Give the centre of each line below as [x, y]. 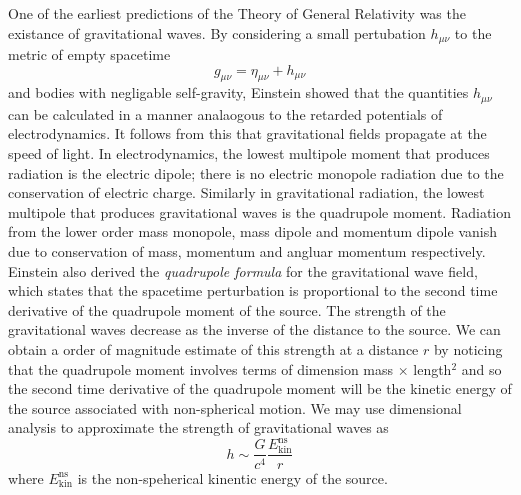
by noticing [468, 349]
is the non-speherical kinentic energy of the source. [232, 477]
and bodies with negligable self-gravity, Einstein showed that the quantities [238, 92]
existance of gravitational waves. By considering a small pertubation [217, 32]
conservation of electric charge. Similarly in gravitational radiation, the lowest [246, 192]
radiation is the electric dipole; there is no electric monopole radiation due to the [256, 172]
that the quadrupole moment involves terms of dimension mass [201, 368]
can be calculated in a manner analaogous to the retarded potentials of [225, 113]
